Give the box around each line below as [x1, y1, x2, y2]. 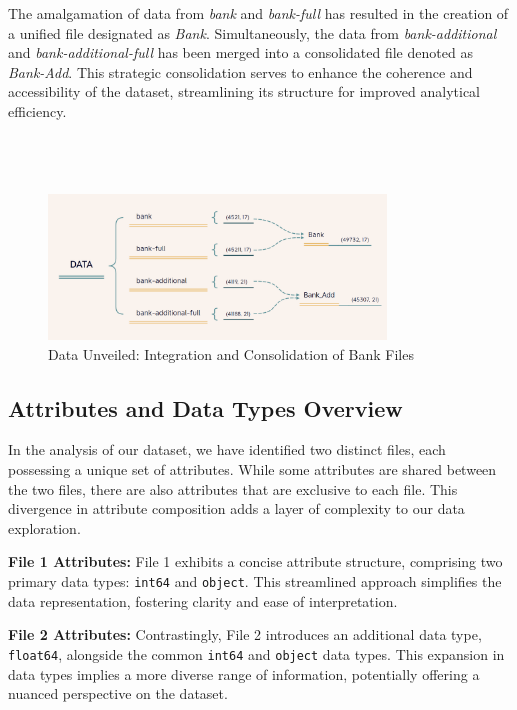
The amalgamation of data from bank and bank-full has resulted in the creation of [8, 3, 509, 23]
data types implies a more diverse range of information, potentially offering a [8, 663, 480, 684]
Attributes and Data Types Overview [8, 392, 403, 423]
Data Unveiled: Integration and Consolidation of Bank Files [48, 343, 414, 364]
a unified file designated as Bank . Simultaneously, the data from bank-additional [8, 22, 497, 43]
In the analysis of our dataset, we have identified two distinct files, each [8, 439, 446, 460]
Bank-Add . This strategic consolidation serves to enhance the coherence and [8, 61, 473, 82]
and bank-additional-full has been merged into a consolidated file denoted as [8, 42, 473, 63]
